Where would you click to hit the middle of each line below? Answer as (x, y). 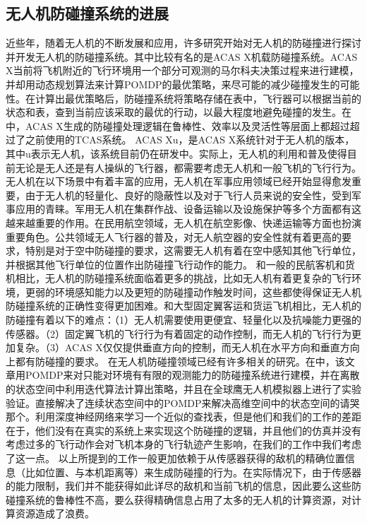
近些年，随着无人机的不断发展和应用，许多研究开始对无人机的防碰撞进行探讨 (183, 43)
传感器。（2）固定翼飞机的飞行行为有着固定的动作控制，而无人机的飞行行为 (179, 333)
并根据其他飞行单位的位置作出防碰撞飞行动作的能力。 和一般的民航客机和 (175, 264)
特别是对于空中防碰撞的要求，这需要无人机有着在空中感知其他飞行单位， (193, 250)
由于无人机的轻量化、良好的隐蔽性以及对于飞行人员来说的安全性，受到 (188, 195)
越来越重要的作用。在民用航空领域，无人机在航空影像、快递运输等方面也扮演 (183, 222)
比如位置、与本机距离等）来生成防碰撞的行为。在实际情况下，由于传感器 (193, 472)
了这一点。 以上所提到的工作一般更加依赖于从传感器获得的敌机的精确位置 (175, 458)
